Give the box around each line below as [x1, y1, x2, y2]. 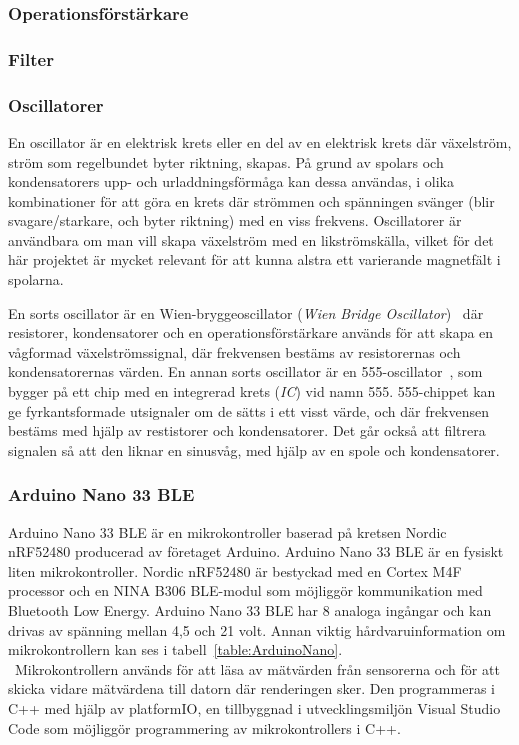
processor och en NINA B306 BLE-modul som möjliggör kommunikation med [8, 580, 483, 601]
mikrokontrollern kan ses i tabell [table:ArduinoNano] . [8, 639, 343, 660]
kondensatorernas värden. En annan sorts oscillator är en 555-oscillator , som [8, 361, 483, 382]
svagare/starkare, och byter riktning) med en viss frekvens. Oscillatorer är [8, 210, 462, 231]
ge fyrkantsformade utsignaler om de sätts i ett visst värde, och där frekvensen [8, 400, 490, 421]
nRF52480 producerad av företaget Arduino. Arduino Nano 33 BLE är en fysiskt [8, 541, 504, 562]
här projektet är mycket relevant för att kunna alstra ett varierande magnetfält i [8, 249, 501, 270]
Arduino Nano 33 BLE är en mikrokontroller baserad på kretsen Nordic [8, 521, 447, 542]
